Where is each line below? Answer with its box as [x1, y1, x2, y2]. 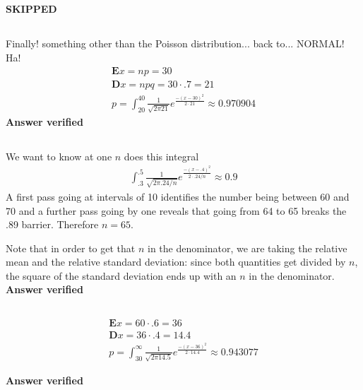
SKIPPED [6, 1, 57, 16]
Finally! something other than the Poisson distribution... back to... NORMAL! [6, 36, 345, 51]
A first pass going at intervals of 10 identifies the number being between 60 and [6, 189, 350, 203]
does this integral [124, 148, 199, 163]
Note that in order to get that [6, 240, 136, 255]
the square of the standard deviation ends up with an [6, 268, 237, 283]
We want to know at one [6, 148, 112, 163]
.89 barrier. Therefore [6, 217, 99, 232]
